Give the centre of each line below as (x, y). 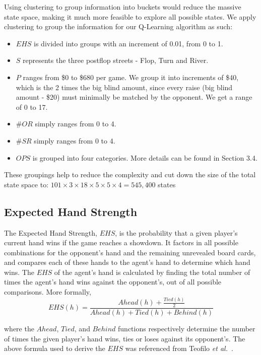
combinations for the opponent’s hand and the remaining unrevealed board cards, (130, 252)
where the (19, 328)
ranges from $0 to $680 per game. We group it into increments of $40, (131, 77)
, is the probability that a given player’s (176, 232)
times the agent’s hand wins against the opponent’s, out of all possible (113, 282)
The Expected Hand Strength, (51, 232)
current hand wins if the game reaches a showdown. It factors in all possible (121, 242)
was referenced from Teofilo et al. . (179, 348)
